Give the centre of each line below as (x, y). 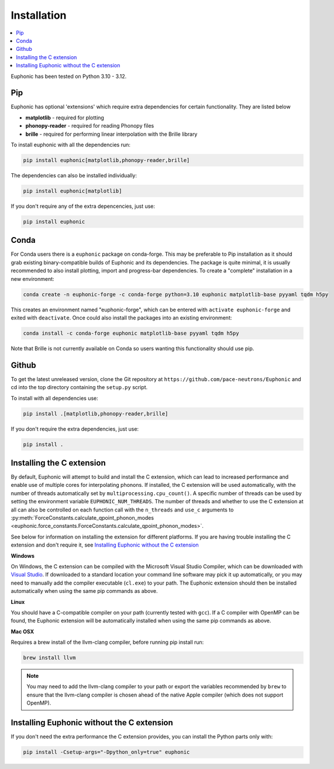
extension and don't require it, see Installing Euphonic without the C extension (105, 545)
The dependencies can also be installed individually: (74, 175)
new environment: (33, 279)
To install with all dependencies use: (55, 398)
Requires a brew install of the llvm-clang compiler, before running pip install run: (107, 642)
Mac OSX (23, 631)
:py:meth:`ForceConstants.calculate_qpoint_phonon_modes (82, 517)
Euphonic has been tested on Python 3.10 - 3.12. (69, 76)
